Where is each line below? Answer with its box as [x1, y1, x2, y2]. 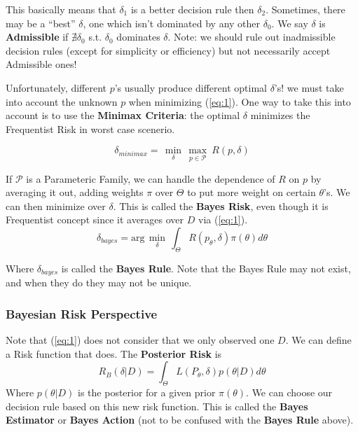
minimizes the [250, 108, 310, 123]
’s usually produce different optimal [114, 80, 267, 95]
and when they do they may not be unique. [6, 275, 192, 290]
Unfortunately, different [6, 80, 107, 95]
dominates [116, 29, 160, 44]
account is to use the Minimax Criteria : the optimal [6, 108, 240, 123]
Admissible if [6, 29, 69, 44]
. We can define [285, 333, 352, 347]
